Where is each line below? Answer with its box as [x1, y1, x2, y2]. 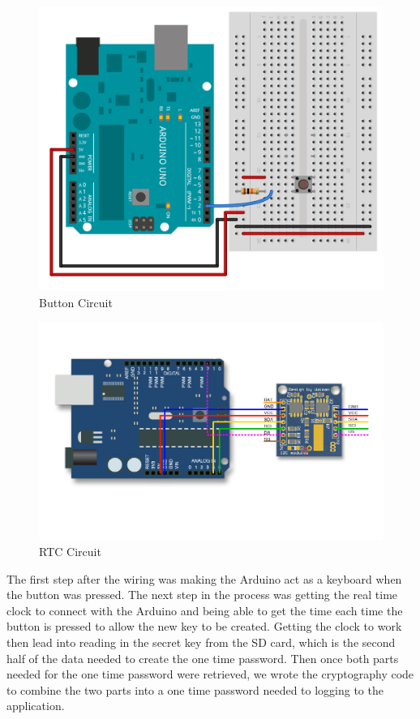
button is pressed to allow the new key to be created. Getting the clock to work [6, 618, 402, 635]
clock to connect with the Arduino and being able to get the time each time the [6, 601, 403, 618]
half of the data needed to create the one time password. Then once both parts [6, 649, 399, 666]
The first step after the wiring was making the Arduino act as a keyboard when [6, 570, 402, 587]
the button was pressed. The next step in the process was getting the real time [6, 586, 398, 603]
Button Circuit [39, 293, 113, 310]
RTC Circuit [39, 543, 101, 560]
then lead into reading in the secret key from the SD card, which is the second [6, 634, 396, 651]
